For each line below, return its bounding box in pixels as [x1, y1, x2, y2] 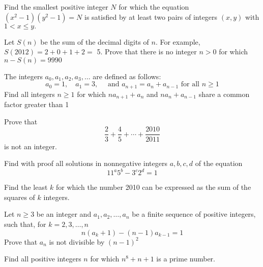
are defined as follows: [93, 71, 161, 81]
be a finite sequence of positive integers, [132, 209, 256, 219]
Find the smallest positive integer [4, 2, 108, 12]
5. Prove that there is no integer [97, 46, 197, 57]
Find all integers [4, 88, 55, 99]
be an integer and [36, 209, 92, 219]
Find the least [4, 182, 48, 192]
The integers [4, 71, 43, 81]
